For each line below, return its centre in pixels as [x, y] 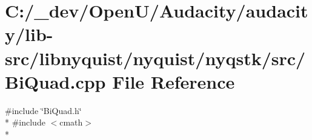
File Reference [174, 81]
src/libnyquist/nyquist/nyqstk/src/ [155, 58]
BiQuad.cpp [55, 81]
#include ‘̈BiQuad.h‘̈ [43, 110]
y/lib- [29, 34]
